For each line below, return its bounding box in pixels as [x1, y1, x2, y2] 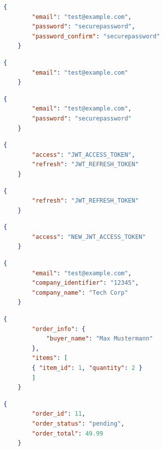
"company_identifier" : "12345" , [32, 279, 139, 287]
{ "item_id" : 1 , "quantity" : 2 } [32, 364, 143, 371]
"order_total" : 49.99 [32, 430, 103, 437]
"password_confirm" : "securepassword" [32, 32, 161, 40]
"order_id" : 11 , [32, 410, 85, 418]
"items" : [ [32, 354, 68, 362]
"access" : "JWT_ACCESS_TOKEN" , [32, 151, 135, 158]
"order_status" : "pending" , [32, 420, 125, 427]
